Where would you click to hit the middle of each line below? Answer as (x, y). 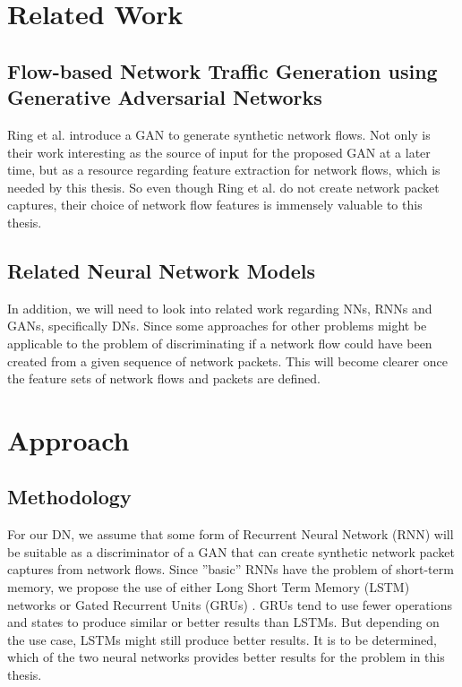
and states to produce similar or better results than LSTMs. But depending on (223, 622)
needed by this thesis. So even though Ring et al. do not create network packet (223, 187)
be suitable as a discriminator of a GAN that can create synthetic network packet (231, 551)
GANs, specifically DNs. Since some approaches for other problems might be (217, 326)
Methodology (69, 497)
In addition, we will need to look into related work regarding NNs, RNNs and (220, 308)
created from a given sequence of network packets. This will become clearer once (227, 361)
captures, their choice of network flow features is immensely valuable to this (215, 205)
